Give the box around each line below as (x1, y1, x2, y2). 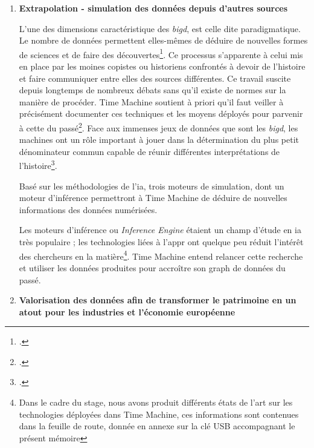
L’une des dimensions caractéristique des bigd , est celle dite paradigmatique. (19, 22, 301, 35)
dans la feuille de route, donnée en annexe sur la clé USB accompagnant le (19, 420, 295, 432)
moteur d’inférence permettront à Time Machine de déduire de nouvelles (19, 191, 287, 204)
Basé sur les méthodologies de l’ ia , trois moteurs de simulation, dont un (19, 179, 284, 192)
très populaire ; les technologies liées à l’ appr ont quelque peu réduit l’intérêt (19, 236, 304, 248)
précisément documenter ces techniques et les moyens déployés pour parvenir (19, 107, 303, 120)
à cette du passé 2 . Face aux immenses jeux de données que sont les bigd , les (19, 120, 298, 134)
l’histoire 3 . (19, 157, 57, 172)
